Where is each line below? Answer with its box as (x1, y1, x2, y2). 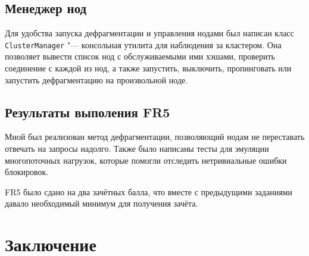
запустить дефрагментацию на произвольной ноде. (5, 73, 188, 86)
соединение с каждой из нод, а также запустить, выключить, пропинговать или (5, 62, 292, 74)
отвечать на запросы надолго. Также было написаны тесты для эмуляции (5, 142, 269, 155)
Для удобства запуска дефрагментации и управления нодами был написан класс (5, 27, 294, 39)
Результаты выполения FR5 (5, 102, 170, 121)
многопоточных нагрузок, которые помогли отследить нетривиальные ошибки (5, 154, 287, 166)
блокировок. (5, 166, 49, 178)
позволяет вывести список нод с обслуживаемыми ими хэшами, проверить (5, 50, 275, 63)
